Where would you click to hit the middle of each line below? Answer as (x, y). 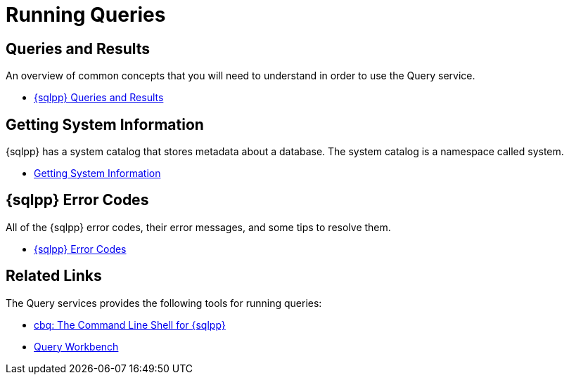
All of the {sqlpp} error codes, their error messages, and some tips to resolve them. (198, 227)
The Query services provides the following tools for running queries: (164, 303)
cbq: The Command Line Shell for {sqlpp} (130, 325)
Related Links (54, 276)
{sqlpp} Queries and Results (99, 98)
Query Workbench (76, 346)
